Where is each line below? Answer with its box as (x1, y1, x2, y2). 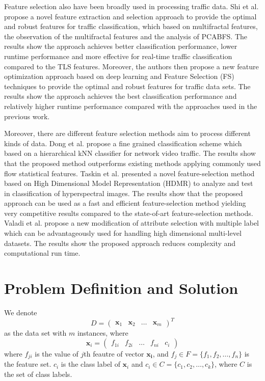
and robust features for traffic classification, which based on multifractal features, (4, 21, 258, 32)
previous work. (4, 111, 50, 121)
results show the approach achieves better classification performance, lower (4, 41, 237, 51)
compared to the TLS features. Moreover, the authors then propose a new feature (4, 61, 259, 71)
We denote (4, 307, 37, 317)
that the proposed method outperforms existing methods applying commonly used (4, 157, 261, 168)
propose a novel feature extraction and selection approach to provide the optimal (4, 11, 257, 21)
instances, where (77, 328, 128, 338)
